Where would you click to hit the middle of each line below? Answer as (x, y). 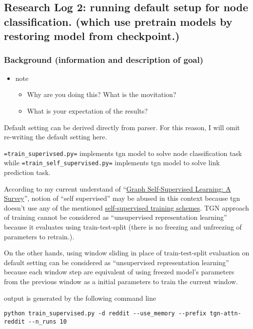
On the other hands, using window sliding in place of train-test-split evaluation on (127, 253)
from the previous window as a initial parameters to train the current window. (121, 281)
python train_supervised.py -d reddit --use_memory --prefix (105, 314)
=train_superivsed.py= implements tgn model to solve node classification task (123, 153)
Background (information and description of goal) (104, 60)
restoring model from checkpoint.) (92, 36)
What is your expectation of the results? (87, 110)
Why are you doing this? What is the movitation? (102, 94)
